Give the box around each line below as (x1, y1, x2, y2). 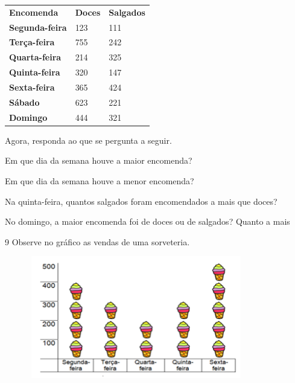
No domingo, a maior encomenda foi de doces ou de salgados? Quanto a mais (5, 215, 290, 228)
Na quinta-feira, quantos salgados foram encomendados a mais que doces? (5, 195, 278, 207)
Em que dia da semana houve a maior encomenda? (5, 154, 192, 167)
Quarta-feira (9, 51, 62, 63)
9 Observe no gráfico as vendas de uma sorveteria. (5, 235, 190, 248)
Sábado (9, 95, 40, 108)
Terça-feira (9, 36, 55, 48)
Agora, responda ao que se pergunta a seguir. (5, 134, 172, 146)
